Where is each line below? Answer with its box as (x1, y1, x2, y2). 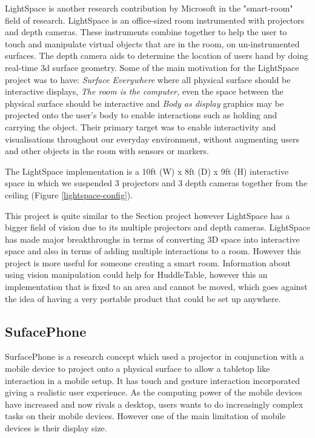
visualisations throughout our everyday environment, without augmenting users (5, 132, 299, 145)
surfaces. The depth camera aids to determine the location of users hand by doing (5, 49, 309, 62)
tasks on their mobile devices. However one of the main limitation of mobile (5, 409, 286, 422)
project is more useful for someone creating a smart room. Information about (5, 256, 291, 269)
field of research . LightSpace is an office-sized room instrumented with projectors (5, 13, 305, 26)
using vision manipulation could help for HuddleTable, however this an (5, 268, 268, 281)
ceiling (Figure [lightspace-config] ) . (5, 188, 133, 201)
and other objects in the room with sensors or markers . (5, 144, 210, 157)
